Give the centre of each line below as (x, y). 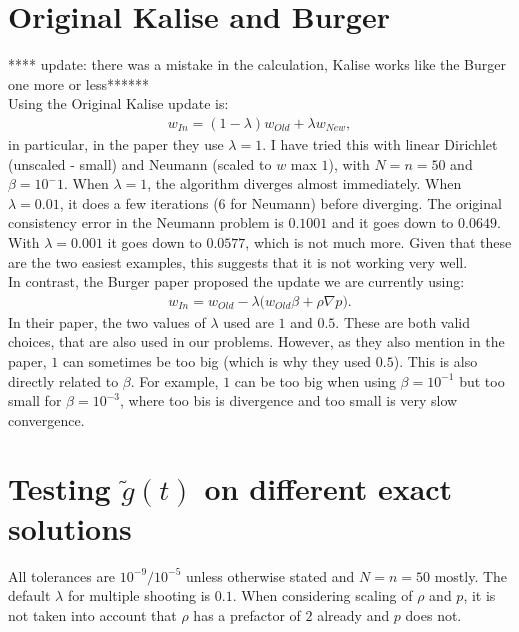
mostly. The (471, 575)
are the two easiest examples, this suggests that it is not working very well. (238, 261)
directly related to (63, 380)
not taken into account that (92, 614)
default (29, 595)
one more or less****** (78, 83)
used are (248, 321)
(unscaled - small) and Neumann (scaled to (140, 163)
